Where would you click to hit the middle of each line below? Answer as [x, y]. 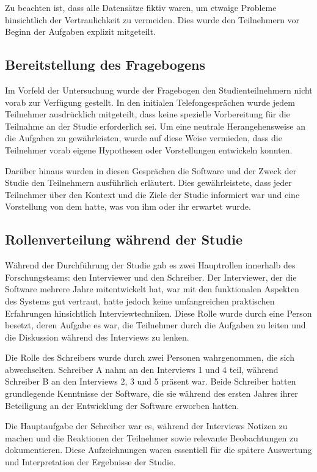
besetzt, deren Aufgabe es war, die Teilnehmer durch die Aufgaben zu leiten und [155, 325]
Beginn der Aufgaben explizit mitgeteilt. [80, 31]
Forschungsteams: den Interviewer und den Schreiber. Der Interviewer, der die [151, 277]
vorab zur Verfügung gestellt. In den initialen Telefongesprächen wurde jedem [150, 102]
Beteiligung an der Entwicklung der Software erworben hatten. [122, 405]
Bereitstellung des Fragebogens [105, 65]
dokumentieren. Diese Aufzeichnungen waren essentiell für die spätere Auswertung [158, 450]
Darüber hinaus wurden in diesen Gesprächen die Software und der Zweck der [151, 170]
